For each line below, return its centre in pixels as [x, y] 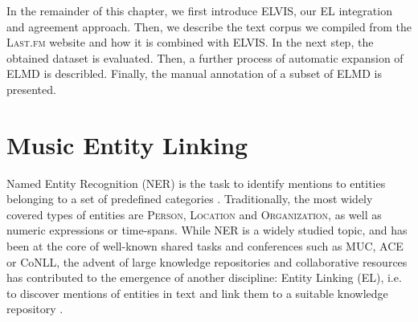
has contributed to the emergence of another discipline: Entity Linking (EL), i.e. [204, 277]
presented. [31, 89]
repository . [35, 309]
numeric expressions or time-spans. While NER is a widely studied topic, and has [207, 230]
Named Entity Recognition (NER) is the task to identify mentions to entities [196, 183]
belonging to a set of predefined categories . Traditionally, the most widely [190, 199]
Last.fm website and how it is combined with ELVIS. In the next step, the [190, 42]
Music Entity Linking [127, 144]
